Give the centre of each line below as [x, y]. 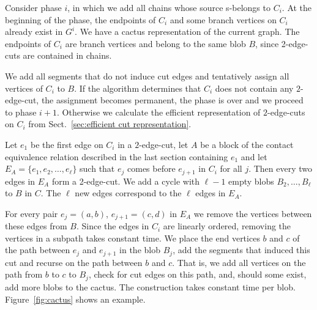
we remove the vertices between [253, 213]
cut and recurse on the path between [74, 262]
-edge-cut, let [164, 144]
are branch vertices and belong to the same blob [155, 43]
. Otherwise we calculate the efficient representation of [159, 112]
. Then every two [281, 168]
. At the [297, 7]
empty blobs [251, 181]
